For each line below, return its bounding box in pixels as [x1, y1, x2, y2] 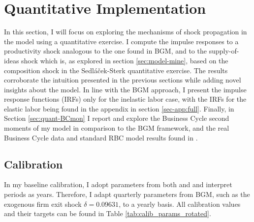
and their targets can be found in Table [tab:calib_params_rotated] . [4, 208, 211, 219]
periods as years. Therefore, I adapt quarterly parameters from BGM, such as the [4, 189, 250, 199]
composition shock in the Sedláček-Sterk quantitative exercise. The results [4, 65, 228, 75]
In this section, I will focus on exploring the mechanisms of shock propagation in [4, 27, 247, 37]
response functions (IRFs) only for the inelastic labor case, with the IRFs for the [4, 94, 247, 104]
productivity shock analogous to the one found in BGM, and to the [4, 46, 207, 56]
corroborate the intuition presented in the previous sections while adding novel [4, 75, 241, 85]
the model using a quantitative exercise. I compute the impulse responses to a [4, 36, 239, 46]
